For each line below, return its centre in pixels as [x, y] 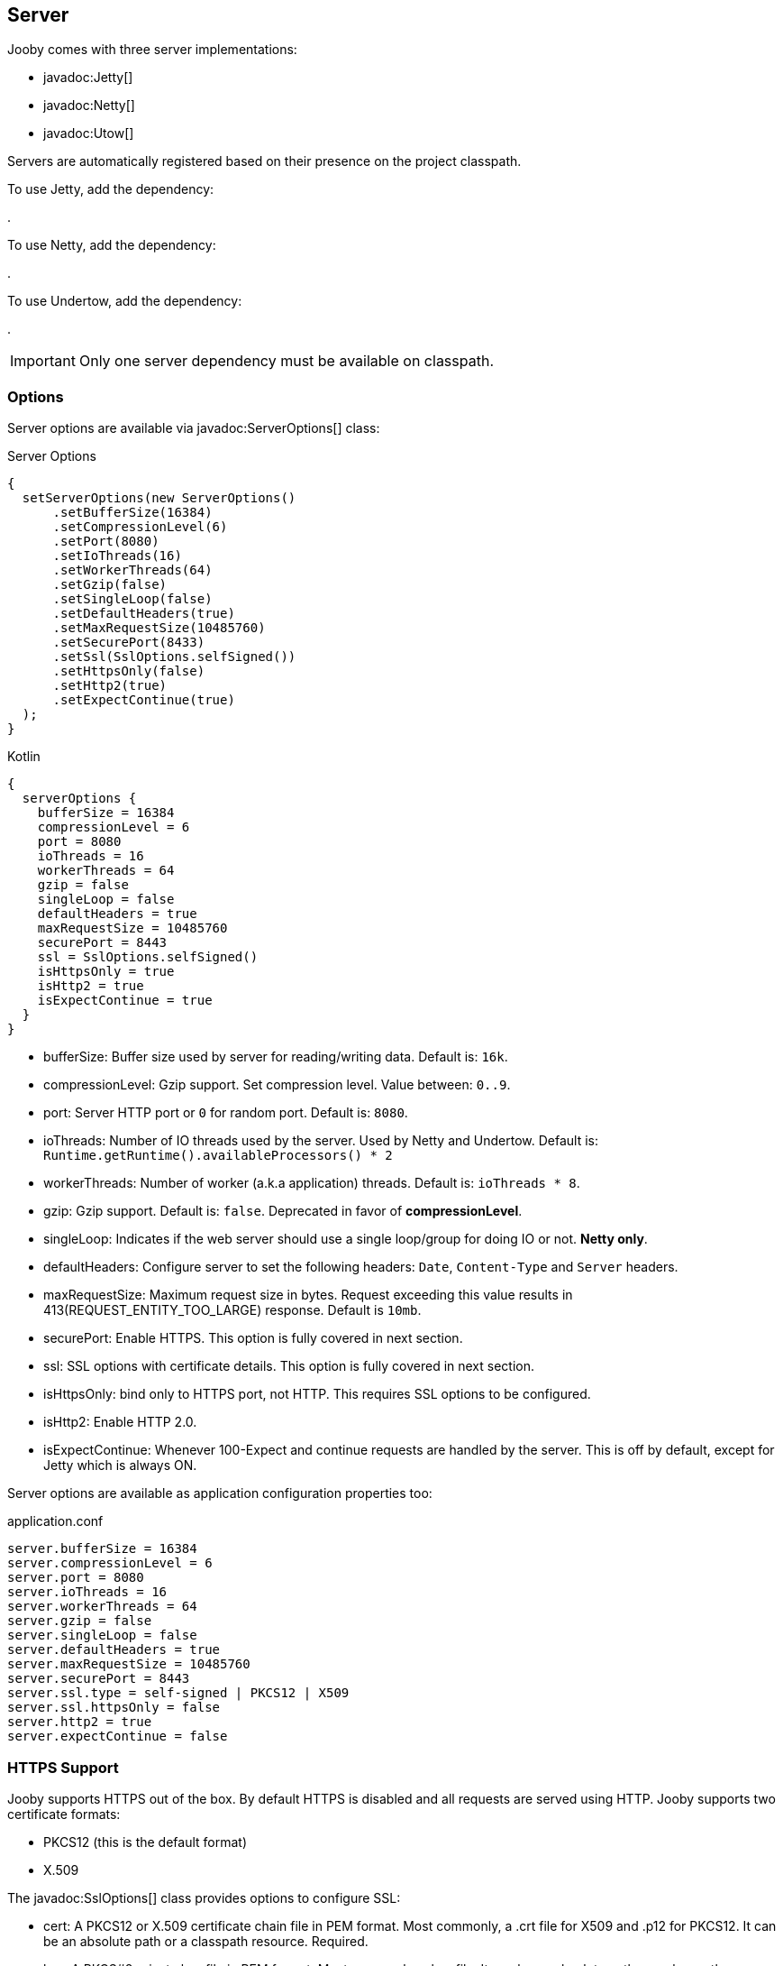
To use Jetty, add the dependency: [111, 189]
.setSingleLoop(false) [132, 599]
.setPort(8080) [106, 542]
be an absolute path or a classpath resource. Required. [206, 1941]
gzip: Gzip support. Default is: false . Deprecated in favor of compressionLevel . [283, 1211]
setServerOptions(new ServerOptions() [159, 498]
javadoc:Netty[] [89, 106]
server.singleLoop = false [102, 1635]
